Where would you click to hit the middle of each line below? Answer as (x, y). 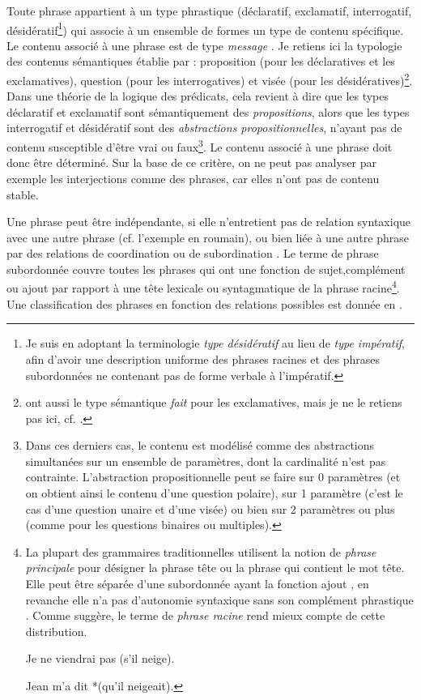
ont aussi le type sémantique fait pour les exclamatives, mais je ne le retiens (214, 402)
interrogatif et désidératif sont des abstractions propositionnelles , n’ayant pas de (204, 128)
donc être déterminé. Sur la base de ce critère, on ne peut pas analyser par (192, 162)
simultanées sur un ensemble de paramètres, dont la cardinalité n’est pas (206, 461)
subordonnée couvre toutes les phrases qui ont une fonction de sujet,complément (206, 269)
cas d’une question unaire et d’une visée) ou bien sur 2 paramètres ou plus (210, 508)
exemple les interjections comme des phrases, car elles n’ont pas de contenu (193, 178)
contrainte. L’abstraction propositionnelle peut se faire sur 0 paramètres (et (213, 477)
